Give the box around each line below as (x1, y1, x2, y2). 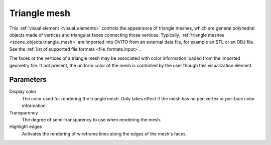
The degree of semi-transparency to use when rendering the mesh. (22, 116, 162, 122)
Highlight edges (9, 123, 42, 130)
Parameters (9, 75, 47, 84)
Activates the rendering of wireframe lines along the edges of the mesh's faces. (22, 130, 187, 136)
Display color (9, 88, 37, 95)
